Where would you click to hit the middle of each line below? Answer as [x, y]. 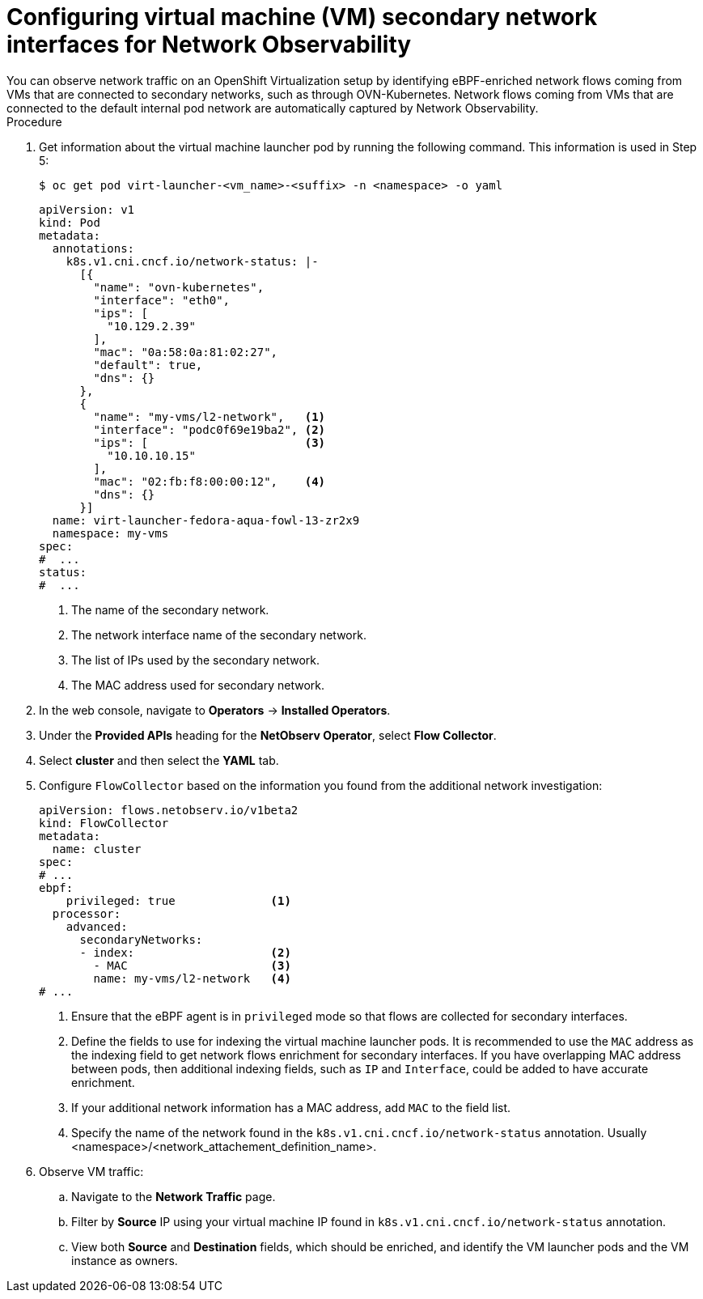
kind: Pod [70, 222]
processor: [87, 913]
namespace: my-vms [110, 533]
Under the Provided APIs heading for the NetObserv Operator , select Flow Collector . [268, 735]
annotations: [93, 248]
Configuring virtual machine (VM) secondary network [302, 17]
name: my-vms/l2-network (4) [192, 978]
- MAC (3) [192, 965]
